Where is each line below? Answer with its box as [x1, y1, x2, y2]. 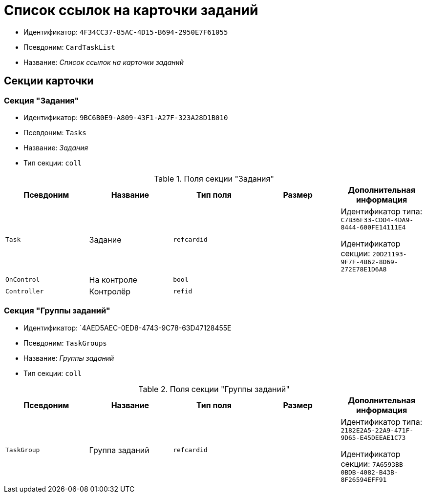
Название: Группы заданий [23, 353, 114, 362]
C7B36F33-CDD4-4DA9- [341, 216, 414, 224]
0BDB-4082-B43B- [341, 468, 398, 476]
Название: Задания [23, 143, 88, 152]
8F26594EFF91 [341, 476, 387, 483]
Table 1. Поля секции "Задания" [154, 173, 274, 184]
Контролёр [89, 286, 131, 296]
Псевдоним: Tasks [23, 128, 86, 137]
